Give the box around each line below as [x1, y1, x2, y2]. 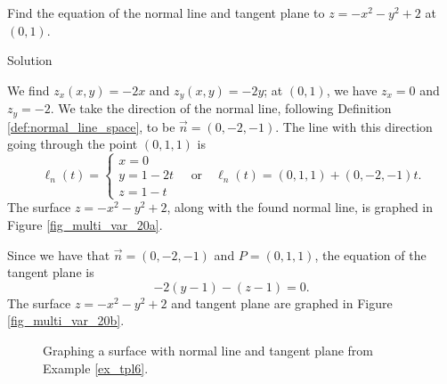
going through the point [7, 135, 138, 153]
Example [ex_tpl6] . [43, 358, 149, 377]
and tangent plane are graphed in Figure [171, 293, 393, 312]
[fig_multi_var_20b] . [7, 311, 125, 330]
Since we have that [7, 245, 110, 264]
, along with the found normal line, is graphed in [167, 198, 434, 217]
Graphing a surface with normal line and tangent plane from [43, 341, 373, 360]
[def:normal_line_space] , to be [7, 117, 175, 135]
